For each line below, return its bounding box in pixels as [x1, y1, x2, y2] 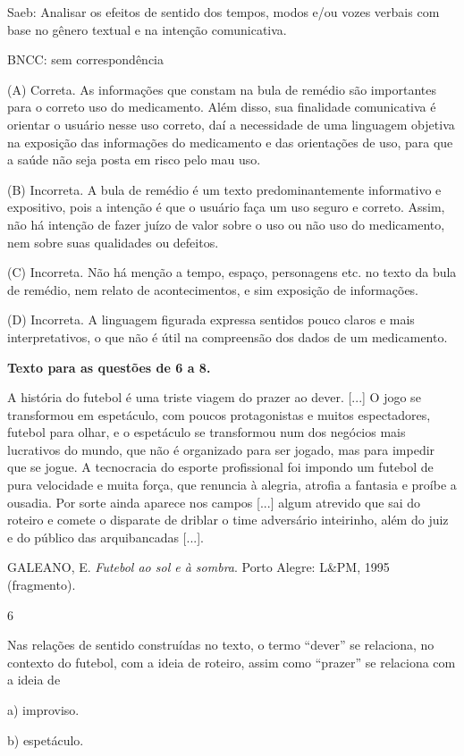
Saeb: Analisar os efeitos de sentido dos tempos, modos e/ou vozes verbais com [7, 3, 440, 21]
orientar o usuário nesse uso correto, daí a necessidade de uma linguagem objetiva [7, 114, 455, 133]
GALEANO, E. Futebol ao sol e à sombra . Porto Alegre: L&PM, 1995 [7, 558, 390, 576]
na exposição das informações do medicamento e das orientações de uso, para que [7, 132, 453, 151]
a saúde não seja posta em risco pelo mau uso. [7, 150, 261, 169]
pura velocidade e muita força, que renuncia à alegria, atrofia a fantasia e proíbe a [7, 475, 457, 494]
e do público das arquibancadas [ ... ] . [7, 527, 205, 546]
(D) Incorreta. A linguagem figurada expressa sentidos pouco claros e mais [7, 310, 415, 329]
